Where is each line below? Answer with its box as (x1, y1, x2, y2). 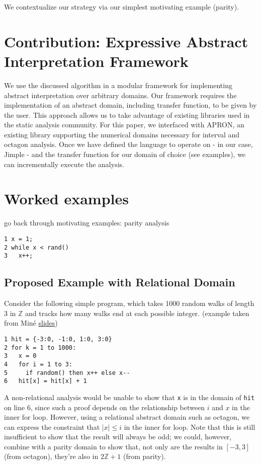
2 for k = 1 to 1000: (4, 344, 76, 351)
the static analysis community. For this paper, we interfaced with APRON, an (4, 119, 244, 130)
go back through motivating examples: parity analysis (4, 217, 169, 228)
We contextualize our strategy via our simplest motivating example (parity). (4, 2, 239, 12)
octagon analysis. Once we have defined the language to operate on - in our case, (4, 139, 253, 149)
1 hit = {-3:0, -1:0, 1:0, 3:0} (4, 335, 112, 343)
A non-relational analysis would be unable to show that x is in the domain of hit (4, 392, 255, 402)
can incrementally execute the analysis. (4, 159, 124, 169)
